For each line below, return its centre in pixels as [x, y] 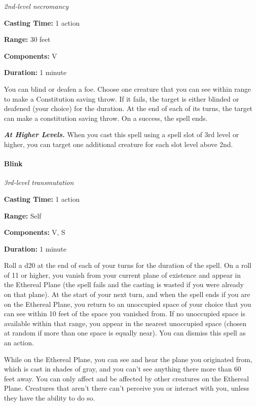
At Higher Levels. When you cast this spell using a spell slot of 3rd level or [122, 134]
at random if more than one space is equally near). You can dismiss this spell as [125, 333]
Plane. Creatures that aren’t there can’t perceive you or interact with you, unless [127, 388]
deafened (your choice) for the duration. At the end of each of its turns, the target [128, 108]
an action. [19, 343]
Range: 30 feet [27, 39]
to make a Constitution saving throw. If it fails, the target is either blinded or [122, 98]
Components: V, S [35, 232]
